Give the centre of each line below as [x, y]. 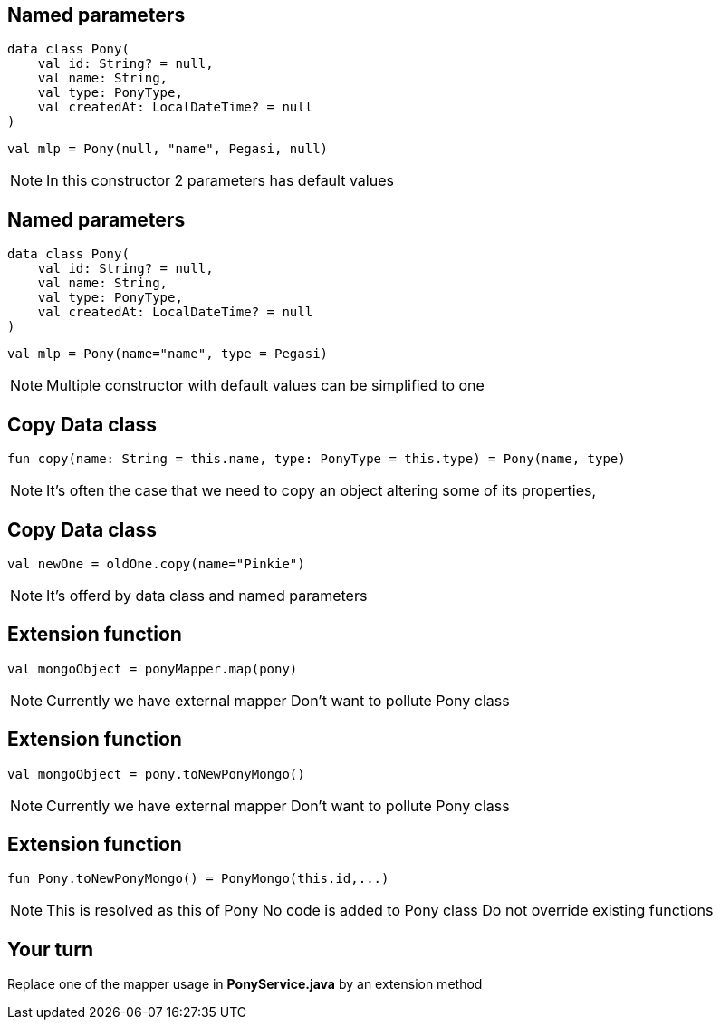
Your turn [51, 949]
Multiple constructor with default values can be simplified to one [265, 386]
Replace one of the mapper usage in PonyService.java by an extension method [245, 984]
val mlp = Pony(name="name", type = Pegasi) [168, 354]
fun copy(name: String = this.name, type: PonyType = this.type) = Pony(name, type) [317, 459]
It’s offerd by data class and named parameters [207, 595]
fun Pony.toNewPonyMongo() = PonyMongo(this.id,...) [198, 879]
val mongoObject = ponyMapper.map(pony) [153, 669]
